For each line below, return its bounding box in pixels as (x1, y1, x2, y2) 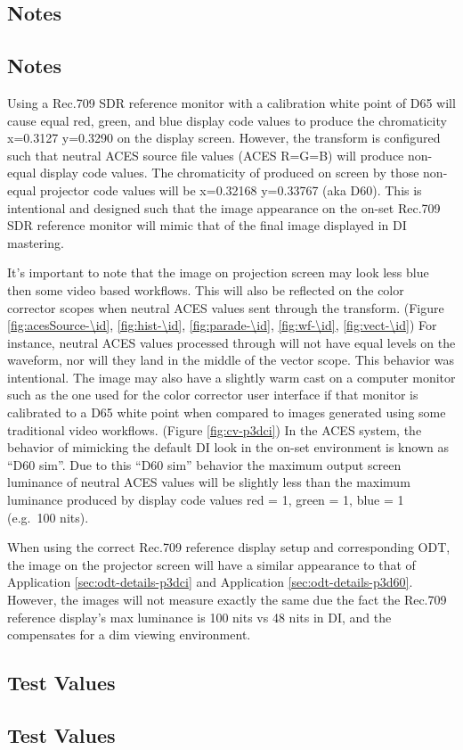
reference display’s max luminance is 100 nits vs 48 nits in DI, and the (7, 607, 392, 626)
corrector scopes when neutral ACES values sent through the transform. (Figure (7, 298, 444, 317)
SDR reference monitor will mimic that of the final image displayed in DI (7, 216, 407, 235)
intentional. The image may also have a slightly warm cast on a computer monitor (7, 367, 456, 386)
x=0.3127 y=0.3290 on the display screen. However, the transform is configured (7, 128, 441, 147)
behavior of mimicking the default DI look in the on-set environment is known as (7, 438, 449, 457)
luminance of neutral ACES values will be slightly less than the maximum (7, 473, 410, 491)
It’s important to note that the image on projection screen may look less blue (7, 263, 429, 282)
